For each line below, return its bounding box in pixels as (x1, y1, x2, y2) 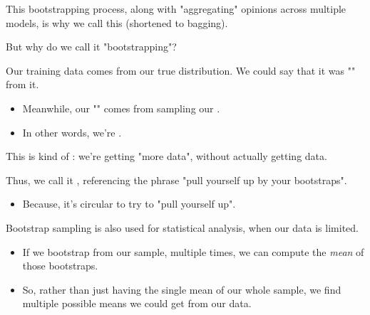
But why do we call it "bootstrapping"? (6, 39, 177, 54)
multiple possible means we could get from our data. (22, 296, 252, 311)
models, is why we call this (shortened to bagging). (6, 15, 228, 30)
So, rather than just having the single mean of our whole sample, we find (22, 282, 341, 297)
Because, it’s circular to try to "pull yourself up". (22, 196, 236, 211)
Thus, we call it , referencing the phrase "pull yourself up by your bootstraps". (6, 172, 347, 187)
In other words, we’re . (22, 124, 122, 139)
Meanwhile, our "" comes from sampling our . (22, 100, 220, 115)
